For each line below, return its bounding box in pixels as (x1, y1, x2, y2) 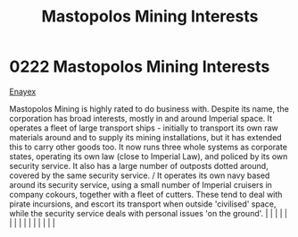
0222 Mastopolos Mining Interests (9, 56, 270, 77)
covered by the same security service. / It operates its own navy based (9, 170, 270, 181)
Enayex (9, 86, 37, 97)
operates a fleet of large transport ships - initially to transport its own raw (9, 123, 278, 133)
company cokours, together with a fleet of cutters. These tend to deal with (9, 189, 283, 199)
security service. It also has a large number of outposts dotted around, (9, 160, 269, 171)
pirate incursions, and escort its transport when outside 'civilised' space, (9, 199, 277, 209)
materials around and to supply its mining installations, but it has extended (9, 131, 283, 142)
